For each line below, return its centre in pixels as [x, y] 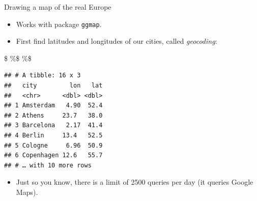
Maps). [27, 192]
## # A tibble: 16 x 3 [42, 76]
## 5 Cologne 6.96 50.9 [53, 145]
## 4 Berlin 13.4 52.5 [53, 135]
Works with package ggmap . [59, 24]
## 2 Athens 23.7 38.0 [53, 115]
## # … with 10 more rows [48, 165]
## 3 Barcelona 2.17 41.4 [53, 125]
